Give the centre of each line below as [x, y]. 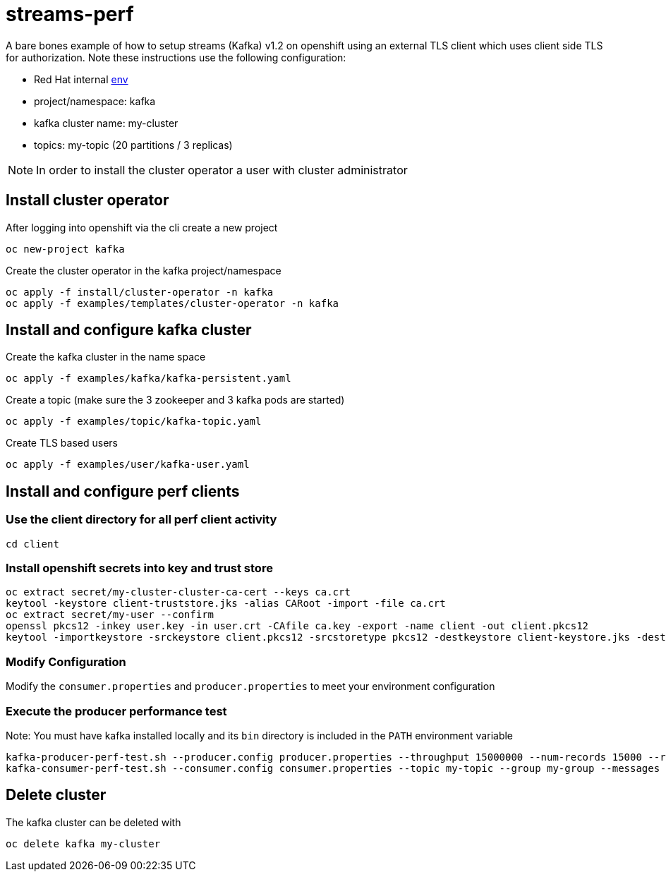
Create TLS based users [62, 443]
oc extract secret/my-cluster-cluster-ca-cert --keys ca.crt [178, 592]
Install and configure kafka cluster [129, 330]
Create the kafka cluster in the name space [106, 357]
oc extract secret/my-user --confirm [110, 615]
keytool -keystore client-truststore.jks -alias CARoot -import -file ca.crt [226, 604]
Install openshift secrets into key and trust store [139, 568]
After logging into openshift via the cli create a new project [142, 227]
